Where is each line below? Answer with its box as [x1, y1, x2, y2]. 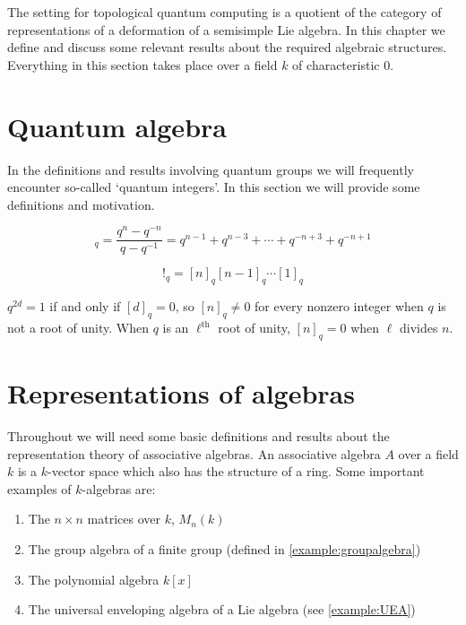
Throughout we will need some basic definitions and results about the [7, 426, 390, 445]
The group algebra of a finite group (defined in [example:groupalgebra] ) [28, 539, 421, 558]
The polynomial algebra [28, 569, 160, 588]
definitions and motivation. [7, 195, 155, 213]
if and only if [49, 297, 121, 316]
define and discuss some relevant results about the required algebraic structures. [7, 38, 447, 56]
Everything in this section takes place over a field [7, 55, 278, 74]
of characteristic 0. [292, 55, 394, 74]
